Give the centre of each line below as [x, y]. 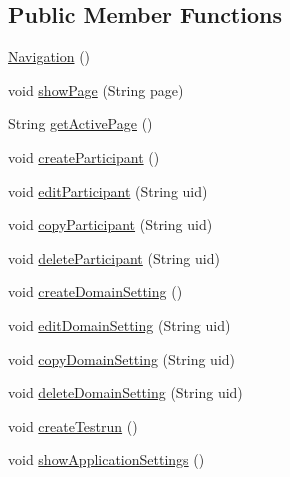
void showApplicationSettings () [106, 459]
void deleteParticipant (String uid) [114, 257]
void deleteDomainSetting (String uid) [125, 392]
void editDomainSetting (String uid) [119, 324]
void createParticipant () [84, 156]
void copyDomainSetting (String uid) [122, 358]
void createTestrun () [73, 425]
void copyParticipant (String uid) [110, 224]
